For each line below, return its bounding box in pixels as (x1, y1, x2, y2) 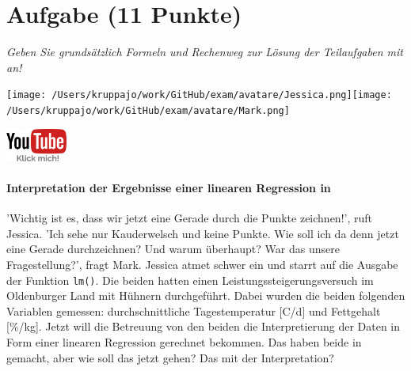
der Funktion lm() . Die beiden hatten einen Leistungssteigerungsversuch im (6, 271, 374, 288)
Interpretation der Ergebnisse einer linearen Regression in (6, 180, 331, 196)
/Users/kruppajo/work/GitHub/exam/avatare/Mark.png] (6, 104, 290, 116)
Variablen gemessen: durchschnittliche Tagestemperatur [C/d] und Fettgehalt (6, 302, 381, 319)
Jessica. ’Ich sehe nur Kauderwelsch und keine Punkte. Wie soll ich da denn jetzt (6, 225, 399, 241)
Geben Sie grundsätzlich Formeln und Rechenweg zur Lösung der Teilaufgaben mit (6, 44, 403, 60)
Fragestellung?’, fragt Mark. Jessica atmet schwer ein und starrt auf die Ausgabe (6, 256, 398, 273)
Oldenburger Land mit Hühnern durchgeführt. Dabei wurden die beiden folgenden (6, 287, 405, 304)
